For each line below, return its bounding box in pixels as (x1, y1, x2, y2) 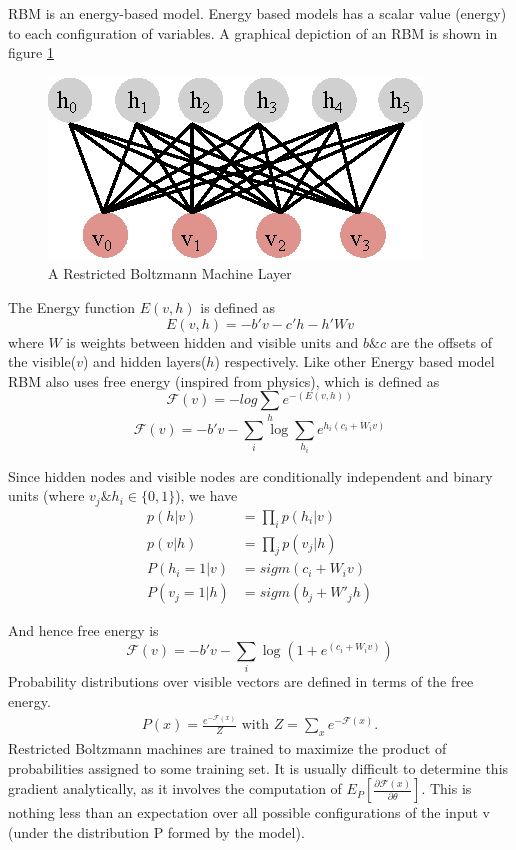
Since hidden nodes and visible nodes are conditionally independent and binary (8, 465, 493, 486)
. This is (421, 778, 472, 799)
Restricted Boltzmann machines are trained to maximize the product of (8, 738, 447, 759)
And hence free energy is (8, 620, 159, 641)
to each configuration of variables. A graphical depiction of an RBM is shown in (8, 22, 498, 43)
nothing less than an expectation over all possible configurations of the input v (8, 802, 490, 823)
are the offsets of (390, 331, 492, 352)
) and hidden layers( (82, 351, 207, 372)
